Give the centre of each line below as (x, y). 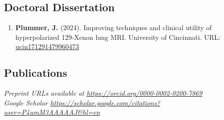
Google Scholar (26, 102)
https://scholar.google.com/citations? (105, 102)
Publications (36, 73)
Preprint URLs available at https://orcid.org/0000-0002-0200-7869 (103, 93)
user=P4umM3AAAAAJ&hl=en (52, 112)
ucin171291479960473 (47, 46)
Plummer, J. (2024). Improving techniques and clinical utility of (113, 27)
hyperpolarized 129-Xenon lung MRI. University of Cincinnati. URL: (118, 37)
